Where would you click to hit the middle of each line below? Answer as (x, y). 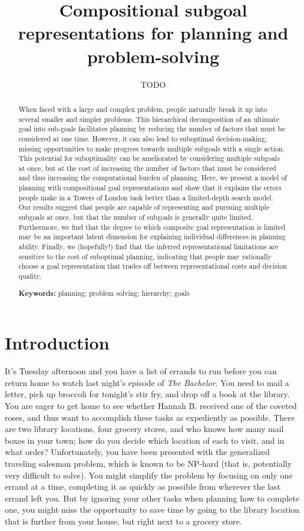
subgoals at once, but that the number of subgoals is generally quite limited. (136, 217)
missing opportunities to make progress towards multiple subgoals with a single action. (152, 148)
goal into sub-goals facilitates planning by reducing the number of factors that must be (152, 129)
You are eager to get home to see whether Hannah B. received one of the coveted (151, 405)
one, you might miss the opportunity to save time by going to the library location (152, 509)
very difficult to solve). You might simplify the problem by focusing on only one (149, 475)
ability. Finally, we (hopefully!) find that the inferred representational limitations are (148, 247)
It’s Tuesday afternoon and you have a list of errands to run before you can (141, 371)
